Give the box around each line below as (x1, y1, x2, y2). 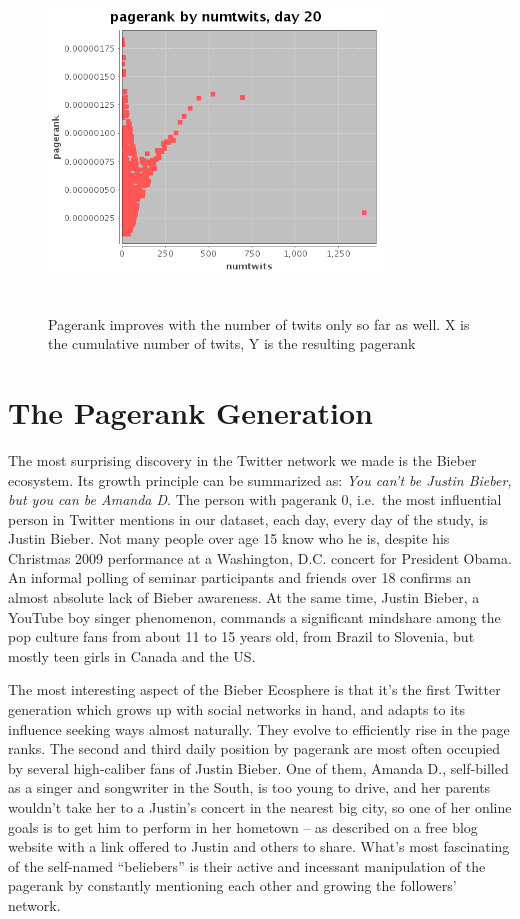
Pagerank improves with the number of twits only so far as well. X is (48, 313, 470, 334)
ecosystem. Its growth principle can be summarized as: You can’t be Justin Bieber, (8, 469, 512, 490)
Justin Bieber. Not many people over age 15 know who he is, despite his (8, 528, 450, 549)
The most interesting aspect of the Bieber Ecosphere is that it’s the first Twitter (8, 679, 501, 700)
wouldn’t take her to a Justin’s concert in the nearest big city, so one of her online (8, 797, 512, 817)
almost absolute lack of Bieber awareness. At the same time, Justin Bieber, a (8, 587, 480, 608)
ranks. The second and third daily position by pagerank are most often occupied (8, 738, 501, 759)
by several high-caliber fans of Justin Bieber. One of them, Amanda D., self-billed (8, 757, 509, 778)
